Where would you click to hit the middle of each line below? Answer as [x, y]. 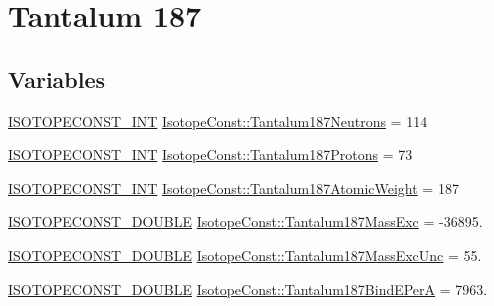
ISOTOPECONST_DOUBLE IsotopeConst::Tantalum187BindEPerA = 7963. [248, 288]
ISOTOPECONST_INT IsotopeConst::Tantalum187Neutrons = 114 [218, 120]
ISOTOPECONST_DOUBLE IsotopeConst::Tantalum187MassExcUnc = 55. [245, 254]
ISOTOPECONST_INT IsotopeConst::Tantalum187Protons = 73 [210, 154]
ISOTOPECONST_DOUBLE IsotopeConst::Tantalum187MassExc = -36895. [245, 221]
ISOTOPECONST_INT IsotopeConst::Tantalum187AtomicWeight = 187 [233, 187]
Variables [57, 78]
